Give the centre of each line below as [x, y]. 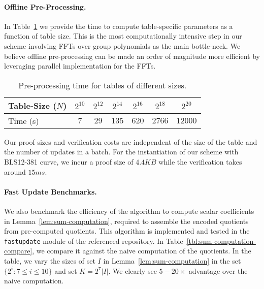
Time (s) [24, 120]
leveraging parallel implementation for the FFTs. [80, 66]
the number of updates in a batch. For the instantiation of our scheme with [121, 152]
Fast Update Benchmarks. [51, 191]
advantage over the [218, 270]
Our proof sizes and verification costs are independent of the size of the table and [131, 141]
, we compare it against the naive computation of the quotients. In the [142, 251]
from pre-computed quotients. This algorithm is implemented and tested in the [127, 231]
